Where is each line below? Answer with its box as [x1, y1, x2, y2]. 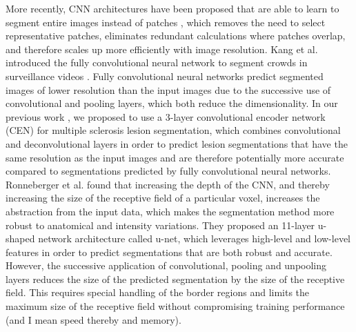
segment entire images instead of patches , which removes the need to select [6, 14, 326, 29]
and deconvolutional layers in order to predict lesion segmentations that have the [6, 136, 348, 150]
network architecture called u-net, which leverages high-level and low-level [38, 231, 350, 246]
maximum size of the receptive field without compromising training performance [6, 299, 345, 313]
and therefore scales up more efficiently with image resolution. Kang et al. [6, 41, 318, 56]
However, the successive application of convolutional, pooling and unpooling [6, 258, 327, 273]
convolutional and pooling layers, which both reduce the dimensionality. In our [6, 96, 338, 110]
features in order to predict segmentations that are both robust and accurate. [6, 244, 333, 259]
